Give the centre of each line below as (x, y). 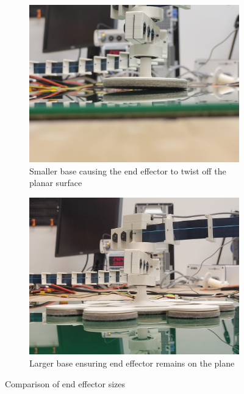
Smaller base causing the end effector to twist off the (128, 170)
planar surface (56, 183)
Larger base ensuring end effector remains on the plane (132, 363)
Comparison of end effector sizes (65, 383)
